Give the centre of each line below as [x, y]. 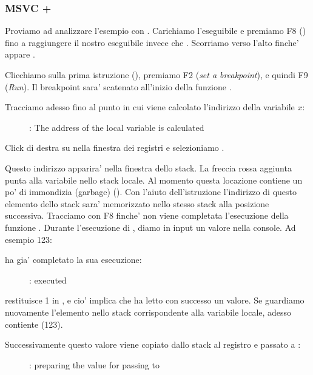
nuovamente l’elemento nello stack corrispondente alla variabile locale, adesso [148, 312]
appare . [20, 54]
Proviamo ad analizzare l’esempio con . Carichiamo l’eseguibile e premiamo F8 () [156, 31]
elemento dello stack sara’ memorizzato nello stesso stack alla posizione [137, 203]
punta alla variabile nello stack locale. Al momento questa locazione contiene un [154, 180]
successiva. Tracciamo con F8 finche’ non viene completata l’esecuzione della [147, 215]
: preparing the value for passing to [94, 364]
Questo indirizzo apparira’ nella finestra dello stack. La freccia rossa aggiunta [148, 168]
